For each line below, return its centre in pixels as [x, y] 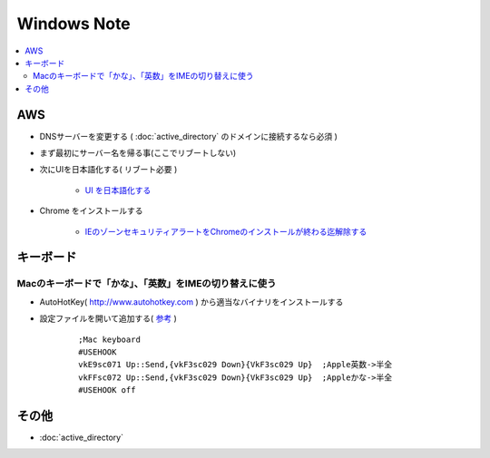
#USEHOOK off [107, 390]
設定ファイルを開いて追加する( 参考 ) [108, 318]
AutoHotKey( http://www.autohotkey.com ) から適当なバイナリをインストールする [191, 302]
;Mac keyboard [109, 339]
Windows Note [73, 24]
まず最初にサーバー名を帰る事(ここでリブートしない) [138, 153]
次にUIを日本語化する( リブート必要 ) [108, 170]
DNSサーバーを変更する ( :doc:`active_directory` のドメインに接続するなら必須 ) [188, 136]
